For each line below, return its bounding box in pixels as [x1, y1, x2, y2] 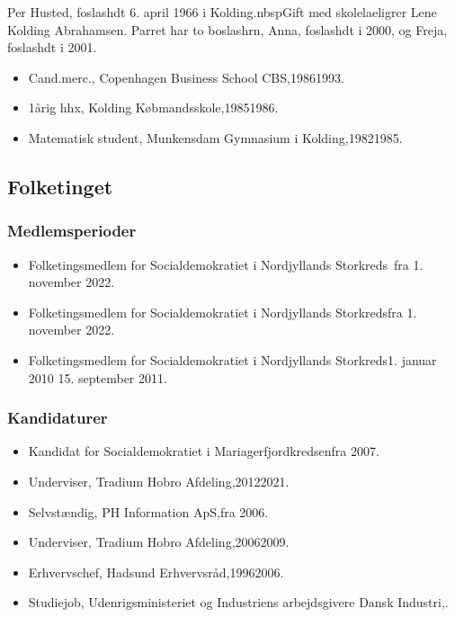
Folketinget [7, 172, 113, 200]
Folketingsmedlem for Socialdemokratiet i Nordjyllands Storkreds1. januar [28, 350, 437, 369]
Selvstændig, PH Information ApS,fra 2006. [28, 502, 269, 521]
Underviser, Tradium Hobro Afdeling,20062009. [28, 532, 290, 551]
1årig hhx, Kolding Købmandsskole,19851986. [28, 98, 279, 117]
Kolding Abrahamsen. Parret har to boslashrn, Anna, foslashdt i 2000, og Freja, [7, 20, 448, 39]
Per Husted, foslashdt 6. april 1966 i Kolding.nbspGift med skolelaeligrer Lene [7, 3, 437, 21]
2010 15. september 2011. [28, 368, 167, 387]
